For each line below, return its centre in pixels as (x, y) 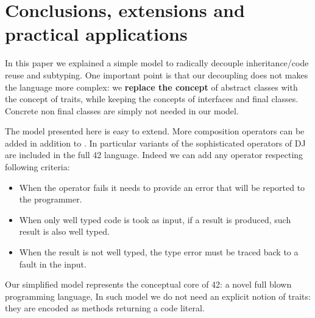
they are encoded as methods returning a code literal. (105, 308)
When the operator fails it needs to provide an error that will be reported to (162, 187)
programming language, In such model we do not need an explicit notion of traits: (158, 296)
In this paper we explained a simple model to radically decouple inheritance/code (157, 63)
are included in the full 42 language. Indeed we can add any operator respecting (154, 155)
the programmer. (51, 199)
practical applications (96, 34)
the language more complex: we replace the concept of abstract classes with (151, 87)
